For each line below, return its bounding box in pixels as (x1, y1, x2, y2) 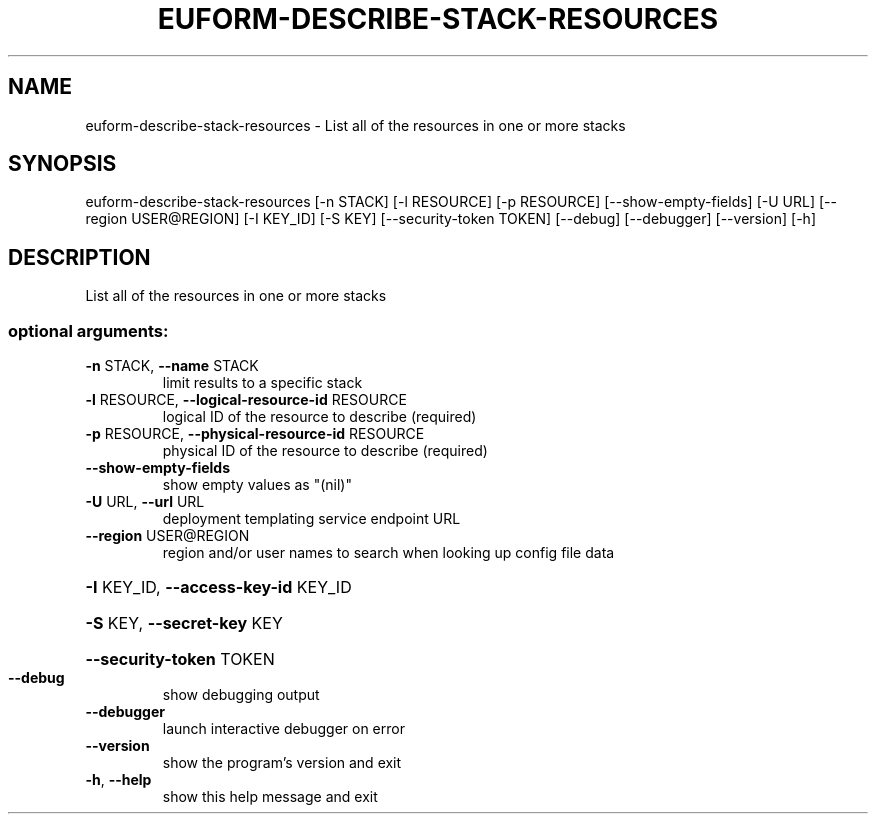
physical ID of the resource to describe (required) (162, 442, 488, 460)
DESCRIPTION (8, 244, 151, 270)
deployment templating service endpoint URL (162, 510, 461, 528)
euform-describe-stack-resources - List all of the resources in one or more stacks (85, 116, 626, 134)
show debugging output (162, 686, 320, 704)
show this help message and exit (162, 788, 378, 806)
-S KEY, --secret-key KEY (85, 613, 283, 634)
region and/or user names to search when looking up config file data (162, 544, 615, 562)
